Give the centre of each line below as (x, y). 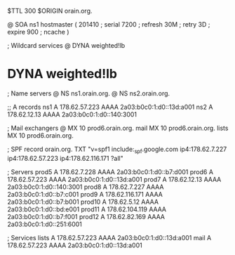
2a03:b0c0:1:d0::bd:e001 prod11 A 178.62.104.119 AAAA (87, 209)
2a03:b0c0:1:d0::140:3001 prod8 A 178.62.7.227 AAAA (86, 187)
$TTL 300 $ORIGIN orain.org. (50, 11)
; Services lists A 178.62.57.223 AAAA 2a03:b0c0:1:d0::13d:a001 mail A (109, 237)
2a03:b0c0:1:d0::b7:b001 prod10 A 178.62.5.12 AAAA (83, 202)
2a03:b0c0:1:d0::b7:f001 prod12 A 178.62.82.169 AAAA (86, 216)
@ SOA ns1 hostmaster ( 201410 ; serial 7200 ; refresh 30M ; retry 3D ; (109, 24)
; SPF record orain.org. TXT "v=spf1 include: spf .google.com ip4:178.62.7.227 (117, 150)
